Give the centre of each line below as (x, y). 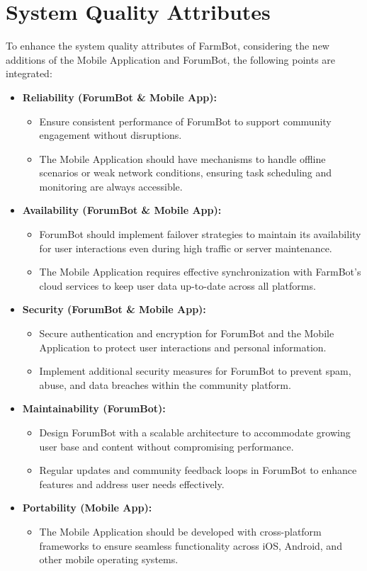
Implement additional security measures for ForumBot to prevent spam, (195, 371)
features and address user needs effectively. (132, 484)
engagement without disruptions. (111, 135)
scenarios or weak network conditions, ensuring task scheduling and (186, 173)
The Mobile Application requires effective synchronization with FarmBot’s (200, 272)
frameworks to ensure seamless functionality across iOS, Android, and (191, 545)
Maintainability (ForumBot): (94, 408)
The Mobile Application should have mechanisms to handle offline (182, 158)
